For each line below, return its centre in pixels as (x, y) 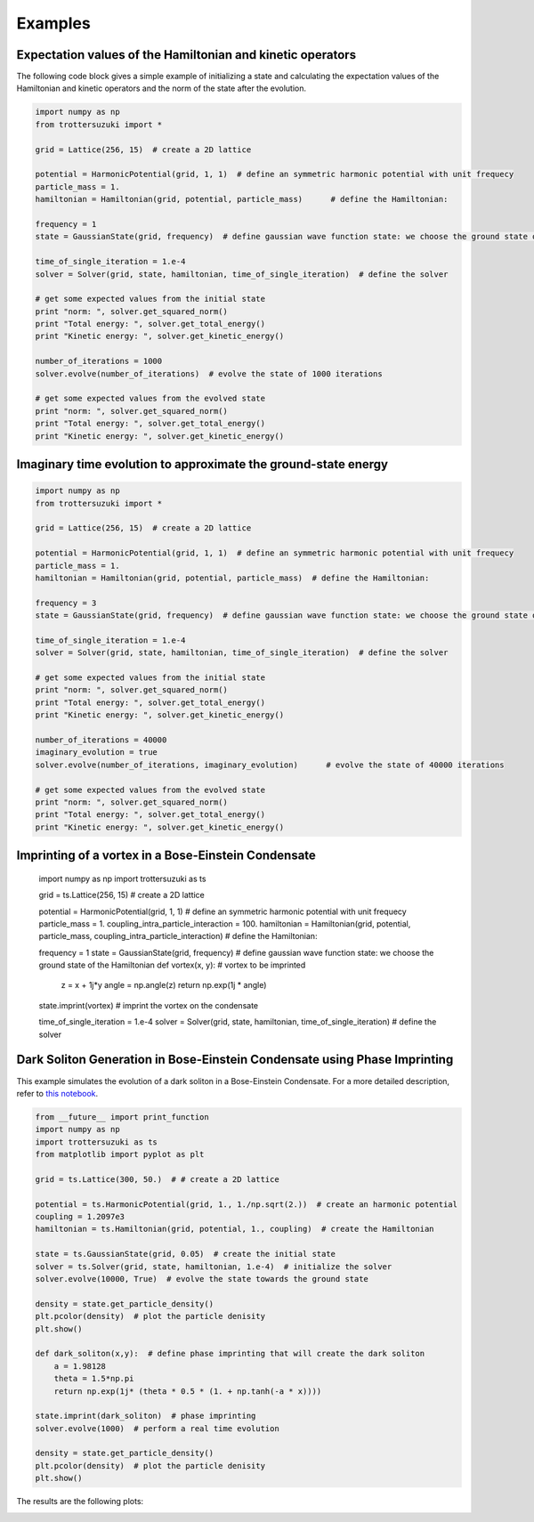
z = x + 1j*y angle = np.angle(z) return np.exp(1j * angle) (164, 985)
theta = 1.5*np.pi (94, 1379)
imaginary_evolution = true (96, 753)
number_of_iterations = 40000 (101, 740)
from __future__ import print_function (122, 1117)
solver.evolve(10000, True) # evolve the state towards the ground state (202, 1279)
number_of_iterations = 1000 (99, 361)
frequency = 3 (66, 603)
